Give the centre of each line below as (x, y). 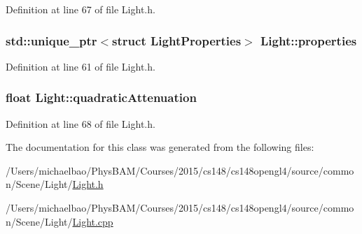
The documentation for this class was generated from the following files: (160, 147)
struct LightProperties (177, 40)
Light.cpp (93, 221)
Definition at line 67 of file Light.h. (81, 9)
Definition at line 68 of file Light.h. (81, 123)
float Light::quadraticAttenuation (101, 97)
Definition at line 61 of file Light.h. (81, 66)
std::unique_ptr (51, 40)
